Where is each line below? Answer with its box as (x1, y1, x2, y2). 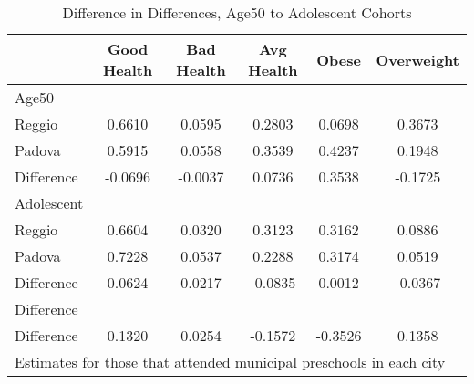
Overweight (376, 48, 459, 70)
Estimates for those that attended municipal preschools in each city (15, 351, 446, 372)
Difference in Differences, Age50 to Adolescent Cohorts (62, 2, 412, 23)
